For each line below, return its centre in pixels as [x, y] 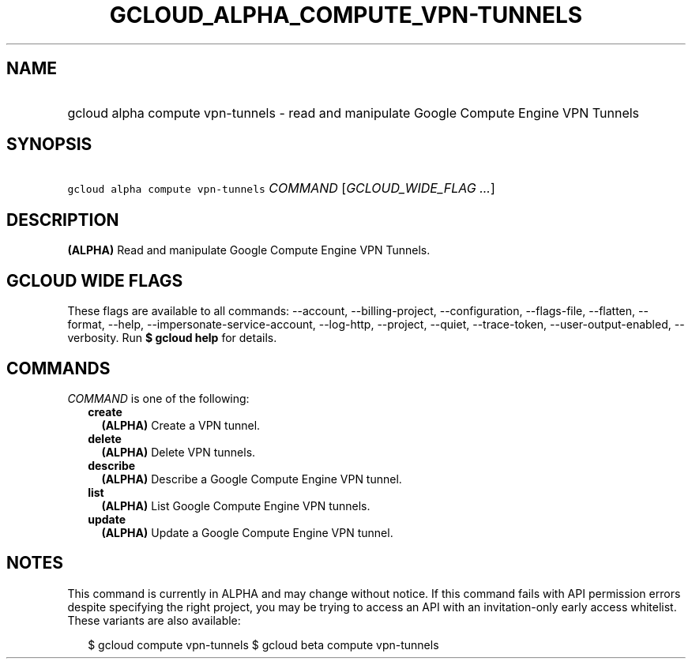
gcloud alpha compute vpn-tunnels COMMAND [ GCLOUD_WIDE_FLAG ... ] [281, 188]
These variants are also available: [154, 620]
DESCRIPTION [63, 220]
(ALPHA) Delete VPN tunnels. [179, 452]
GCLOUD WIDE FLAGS [95, 280]
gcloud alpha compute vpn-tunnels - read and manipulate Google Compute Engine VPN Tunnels [354, 113]
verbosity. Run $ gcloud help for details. [172, 338]
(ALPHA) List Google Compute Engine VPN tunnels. [236, 505]
